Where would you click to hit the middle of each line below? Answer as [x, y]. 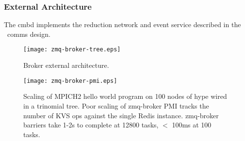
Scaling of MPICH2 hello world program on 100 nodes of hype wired [125, 96]
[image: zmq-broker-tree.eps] [72, 50]
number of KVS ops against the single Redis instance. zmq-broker [121, 115]
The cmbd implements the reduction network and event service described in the [122, 24]
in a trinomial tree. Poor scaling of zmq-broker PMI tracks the [116, 105]
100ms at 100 [192, 125]
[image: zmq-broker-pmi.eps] [70, 81]
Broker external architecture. [66, 65]
